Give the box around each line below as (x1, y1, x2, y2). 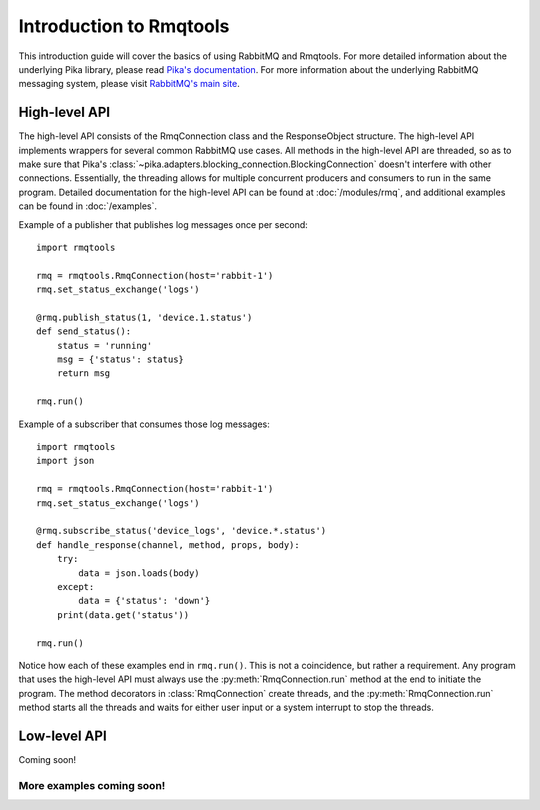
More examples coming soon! (18, 778, 166, 792)
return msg (56, 368, 111, 379)
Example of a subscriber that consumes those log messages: (18, 418, 270, 430)
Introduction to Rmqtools (18, 15, 230, 37)
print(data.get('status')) (56, 609, 190, 620)
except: (56, 581, 95, 592)
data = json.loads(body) (78, 567, 200, 579)
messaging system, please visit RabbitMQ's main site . (18, 78, 240, 90)
